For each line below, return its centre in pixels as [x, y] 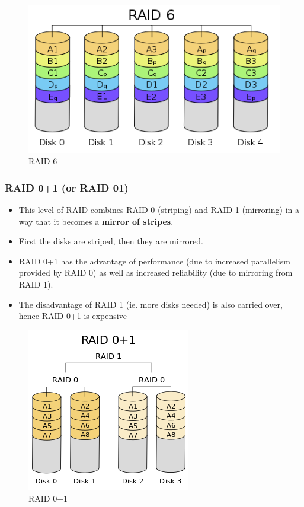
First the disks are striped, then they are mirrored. [111, 241]
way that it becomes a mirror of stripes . [96, 221]
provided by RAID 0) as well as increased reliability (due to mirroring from [156, 272]
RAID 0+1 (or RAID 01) [67, 187]
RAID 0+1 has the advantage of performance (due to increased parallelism [154, 261]
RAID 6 [43, 161]
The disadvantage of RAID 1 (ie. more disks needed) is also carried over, [151, 304]
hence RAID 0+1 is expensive [73, 316]
